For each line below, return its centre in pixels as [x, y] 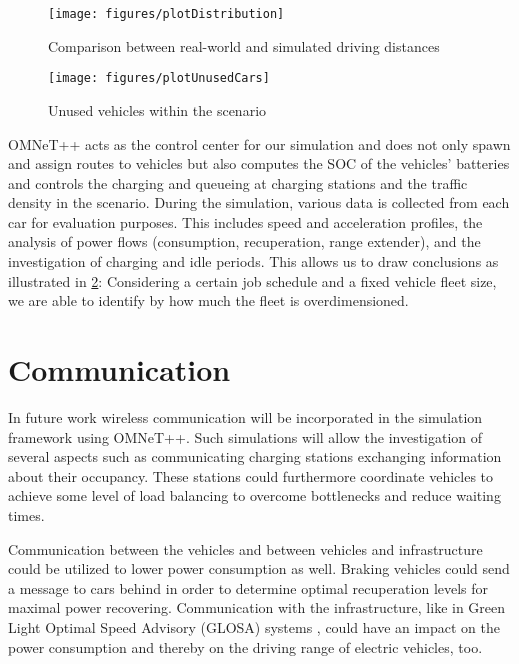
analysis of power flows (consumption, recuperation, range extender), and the [244, 241]
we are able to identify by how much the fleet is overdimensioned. [208, 300]
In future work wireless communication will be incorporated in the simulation [245, 416]
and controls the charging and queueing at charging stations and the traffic [238, 182]
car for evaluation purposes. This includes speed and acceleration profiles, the [245, 221]
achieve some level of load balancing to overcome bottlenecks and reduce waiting [254, 495]
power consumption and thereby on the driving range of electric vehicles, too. [245, 646]
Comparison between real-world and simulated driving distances [244, 45]
